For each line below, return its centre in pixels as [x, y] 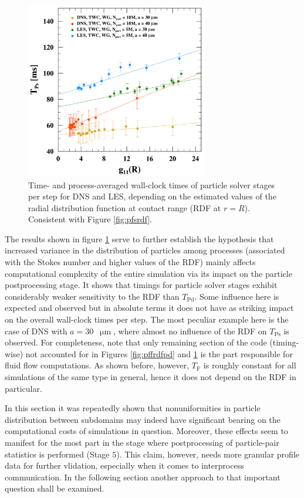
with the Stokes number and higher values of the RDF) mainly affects [130, 262]
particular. [23, 388]
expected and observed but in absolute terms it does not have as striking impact [149, 308]
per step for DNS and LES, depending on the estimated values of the [152, 196]
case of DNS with [36, 331]
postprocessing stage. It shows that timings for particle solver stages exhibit [141, 285]
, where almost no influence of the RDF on [190, 331]
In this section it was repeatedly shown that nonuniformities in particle [133, 408]
